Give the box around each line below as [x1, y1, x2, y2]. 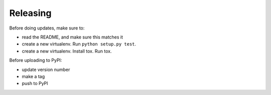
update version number [22, 66, 70, 72]
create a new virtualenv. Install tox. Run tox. [22, 48, 112, 54]
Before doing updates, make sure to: [9, 25, 85, 31]
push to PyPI [22, 80, 48, 86]
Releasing [9, 7, 52, 18]
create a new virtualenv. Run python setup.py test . [22, 41, 137, 47]
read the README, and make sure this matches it [22, 34, 123, 40]
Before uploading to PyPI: [9, 57, 62, 63]
